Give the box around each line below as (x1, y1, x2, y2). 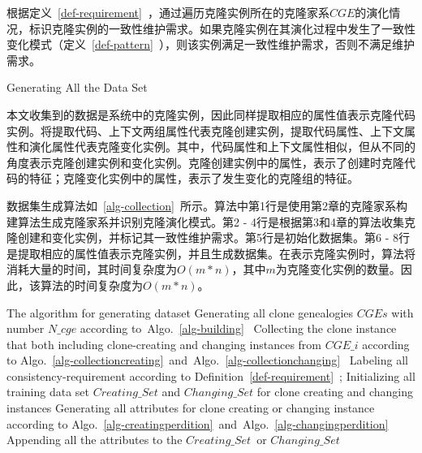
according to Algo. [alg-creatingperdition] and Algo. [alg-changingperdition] (6, 415, 389, 432)
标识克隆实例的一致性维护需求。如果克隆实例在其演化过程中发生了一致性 (28, 19, 416, 37)
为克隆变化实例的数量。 (275, 261, 401, 278)
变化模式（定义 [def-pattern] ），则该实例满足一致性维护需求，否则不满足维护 (6, 36, 415, 53)
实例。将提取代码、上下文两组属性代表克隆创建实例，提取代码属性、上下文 (6, 122, 404, 139)
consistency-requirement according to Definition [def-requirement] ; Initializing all (6, 367, 416, 384)
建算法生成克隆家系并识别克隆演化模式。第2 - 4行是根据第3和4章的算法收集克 (6, 213, 416, 230)
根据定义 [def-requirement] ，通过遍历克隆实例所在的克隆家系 (6, 4, 329, 20)
